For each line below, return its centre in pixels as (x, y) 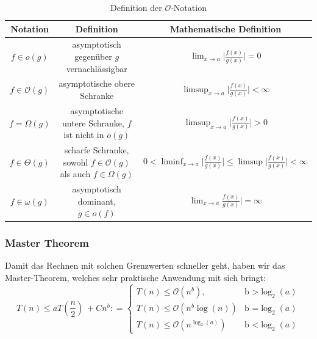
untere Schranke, (93, 122)
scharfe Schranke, (97, 149)
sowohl (76, 162)
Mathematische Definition (226, 28)
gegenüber (93, 56)
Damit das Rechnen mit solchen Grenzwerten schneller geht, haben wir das (145, 265)
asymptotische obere (97, 83)
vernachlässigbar (97, 68)
